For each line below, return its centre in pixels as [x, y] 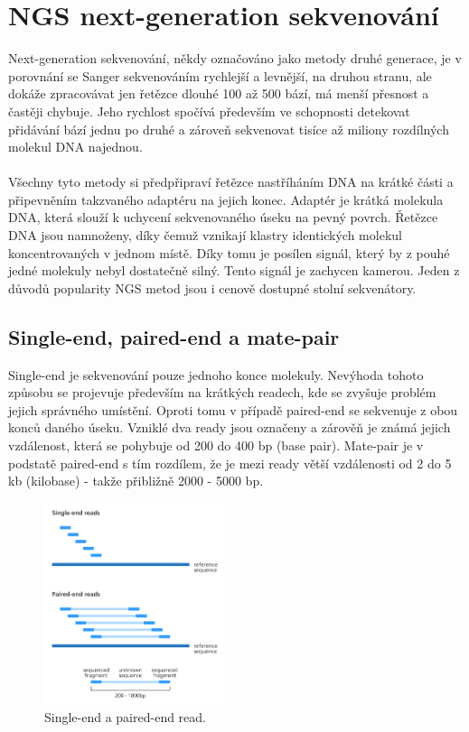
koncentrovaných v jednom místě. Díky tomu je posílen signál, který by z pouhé [229, 252]
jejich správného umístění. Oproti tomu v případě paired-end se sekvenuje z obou [233, 409]
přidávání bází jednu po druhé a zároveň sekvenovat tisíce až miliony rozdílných [229, 129]
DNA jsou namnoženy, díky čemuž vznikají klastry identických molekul [205, 235]
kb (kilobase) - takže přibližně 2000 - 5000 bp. [136, 481]
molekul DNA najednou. [75, 147]
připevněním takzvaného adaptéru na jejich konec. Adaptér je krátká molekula [226, 199]
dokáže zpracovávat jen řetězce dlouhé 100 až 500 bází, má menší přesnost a [219, 93]
